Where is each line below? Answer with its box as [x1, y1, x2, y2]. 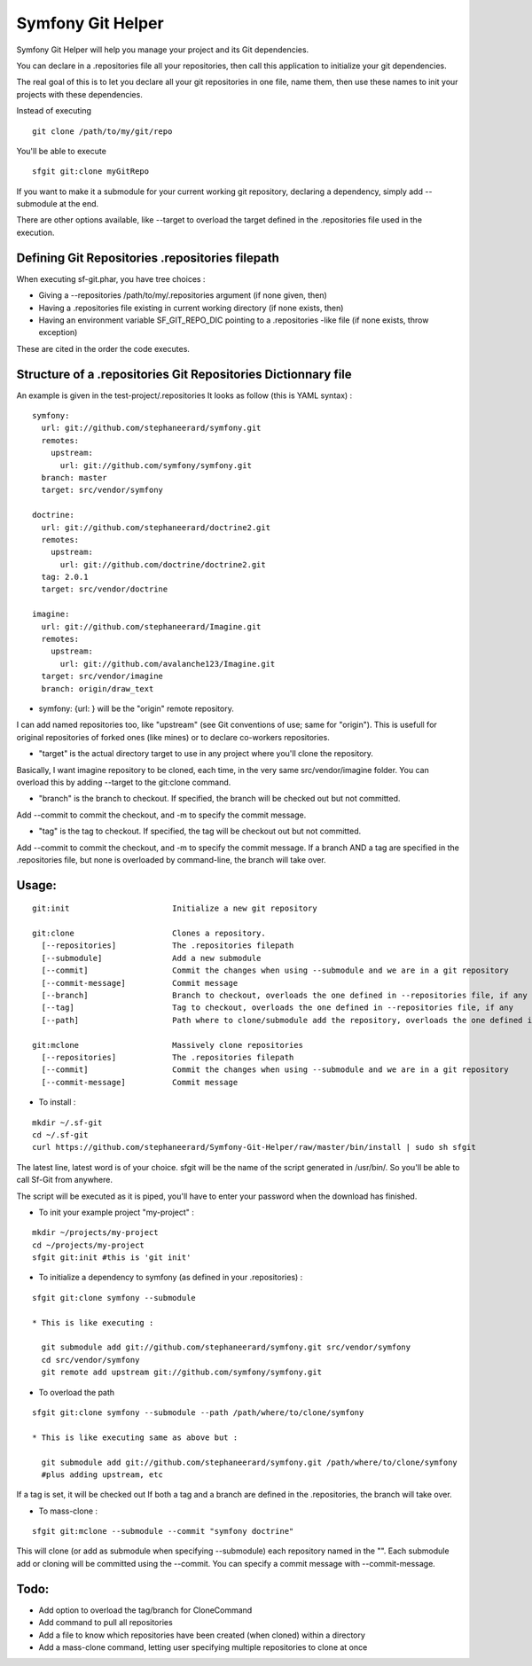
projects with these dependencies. [16, 89, 144, 99]
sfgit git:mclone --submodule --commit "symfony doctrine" [32, 1526, 294, 1537]
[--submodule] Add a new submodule [41, 953, 262, 963]
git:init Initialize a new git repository [32, 903, 318, 913]
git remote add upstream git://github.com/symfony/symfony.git [41, 1367, 323, 1378]
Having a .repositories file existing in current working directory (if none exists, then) [38, 302, 344, 313]
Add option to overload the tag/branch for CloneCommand [38, 1605, 253, 1615]
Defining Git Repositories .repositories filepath [16, 250, 279, 265]
